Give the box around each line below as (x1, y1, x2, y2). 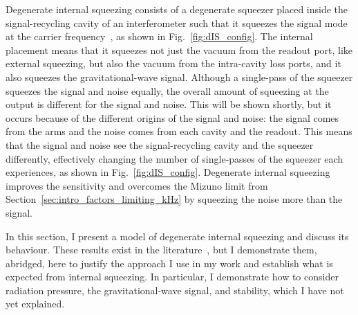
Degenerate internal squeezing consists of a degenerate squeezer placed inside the (6, 2, 348, 16)
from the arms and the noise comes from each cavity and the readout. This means (6, 124, 352, 138)
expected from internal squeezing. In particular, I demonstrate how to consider (6, 269, 339, 284)
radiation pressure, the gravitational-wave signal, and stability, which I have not (6, 282, 344, 297)
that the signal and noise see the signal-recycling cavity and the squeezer (6, 137, 314, 152)
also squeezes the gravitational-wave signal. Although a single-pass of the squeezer (6, 69, 353, 84)
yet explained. (6, 296, 65, 311)
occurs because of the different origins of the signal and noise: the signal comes (6, 110, 339, 125)
